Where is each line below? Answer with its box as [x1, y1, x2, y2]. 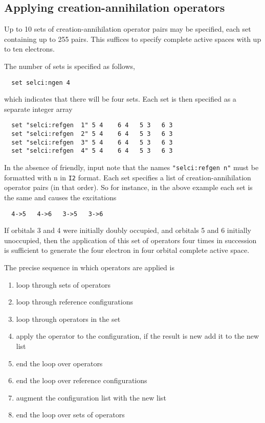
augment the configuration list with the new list [16, 392, 166, 403]
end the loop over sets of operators [16, 409, 125, 420]
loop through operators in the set [16, 313, 121, 324]
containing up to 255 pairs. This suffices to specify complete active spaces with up [4, 33, 261, 44]
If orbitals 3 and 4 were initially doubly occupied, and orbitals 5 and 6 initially [4, 225, 251, 236]
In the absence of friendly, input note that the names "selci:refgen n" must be [4, 162, 259, 173]
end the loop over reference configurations [16, 375, 147, 386]
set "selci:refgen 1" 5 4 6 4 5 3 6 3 [11, 122, 173, 129]
